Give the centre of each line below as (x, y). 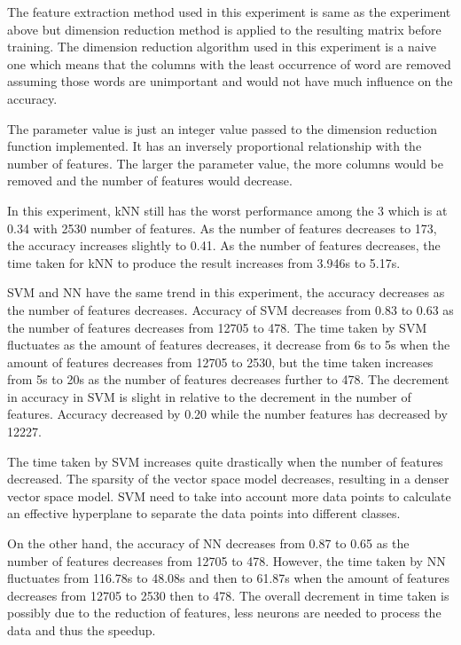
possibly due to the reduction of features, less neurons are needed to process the (224, 613)
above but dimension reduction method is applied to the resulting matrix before (224, 29)
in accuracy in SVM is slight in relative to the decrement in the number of (209, 396)
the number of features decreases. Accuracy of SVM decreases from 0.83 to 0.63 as (230, 309)
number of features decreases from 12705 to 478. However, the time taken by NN (227, 560)
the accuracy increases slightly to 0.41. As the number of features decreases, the (224, 245)
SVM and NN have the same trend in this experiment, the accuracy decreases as (226, 292)
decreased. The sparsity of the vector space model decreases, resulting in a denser (228, 479)
